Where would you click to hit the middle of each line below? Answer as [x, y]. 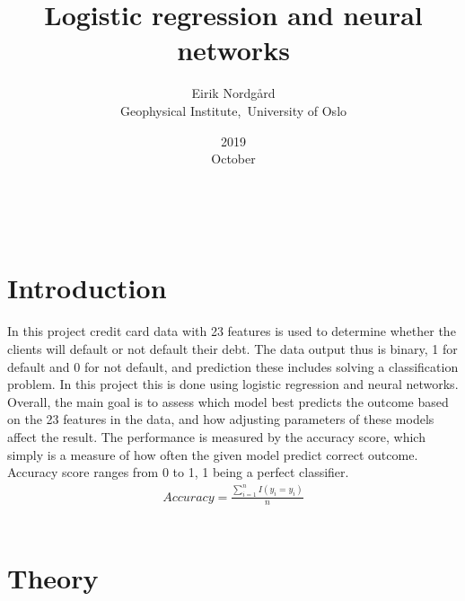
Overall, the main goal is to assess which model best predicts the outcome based [228, 401]
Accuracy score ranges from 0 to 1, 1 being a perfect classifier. [178, 472]
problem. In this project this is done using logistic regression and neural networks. [233, 384]
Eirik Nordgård [233, 93]
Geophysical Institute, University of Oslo [233, 110]
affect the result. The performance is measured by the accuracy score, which [216, 436]
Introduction [87, 288]
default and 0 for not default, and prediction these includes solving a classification [233, 366]
